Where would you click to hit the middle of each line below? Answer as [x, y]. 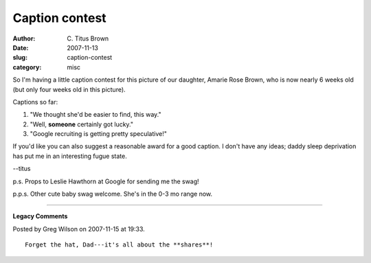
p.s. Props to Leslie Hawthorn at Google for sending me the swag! [106, 181]
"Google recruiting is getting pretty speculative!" [99, 134]
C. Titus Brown [88, 38]
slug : [20, 58]
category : [27, 67]
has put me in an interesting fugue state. [70, 156]
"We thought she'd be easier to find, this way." [95, 115]
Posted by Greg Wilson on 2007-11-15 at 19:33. [79, 229]
